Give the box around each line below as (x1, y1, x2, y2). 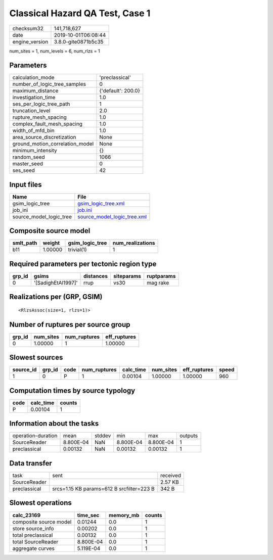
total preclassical (12, 531, 53, 538)
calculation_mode (12, 74, 55, 81)
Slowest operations (9, 498, 72, 507)
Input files (9, 180, 42, 189)
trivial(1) (68, 246, 87, 253)
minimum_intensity (12, 147, 58, 154)
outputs (179, 432, 198, 439)
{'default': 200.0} (99, 87, 141, 95)
